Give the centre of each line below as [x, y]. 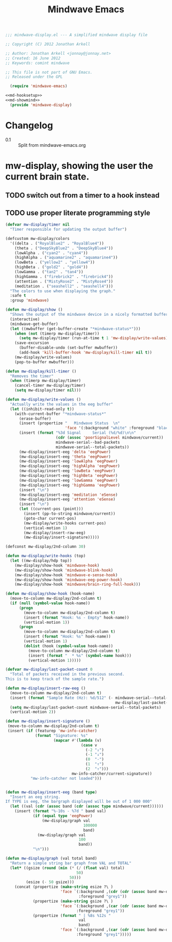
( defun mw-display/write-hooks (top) [46, 556]
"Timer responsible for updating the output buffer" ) [68, 229]
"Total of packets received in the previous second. [67, 674]
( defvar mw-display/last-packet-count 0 [49, 670]
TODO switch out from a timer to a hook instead [82, 195]
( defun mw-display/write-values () [43, 400]
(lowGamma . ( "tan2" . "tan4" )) [49, 272]
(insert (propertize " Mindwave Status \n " [69, 423]
